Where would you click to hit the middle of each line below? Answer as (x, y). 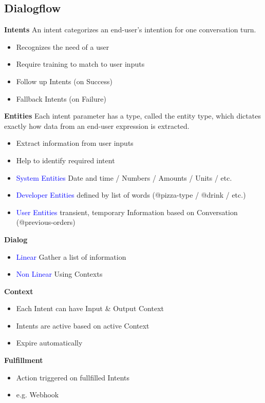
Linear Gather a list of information (71, 256)
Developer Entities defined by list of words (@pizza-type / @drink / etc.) (131, 195)
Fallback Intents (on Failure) (61, 98)
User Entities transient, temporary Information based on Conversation (127, 212)
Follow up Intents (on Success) (64, 81)
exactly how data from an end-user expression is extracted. (97, 126)
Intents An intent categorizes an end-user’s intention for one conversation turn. (130, 30)
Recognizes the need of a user (63, 46)
